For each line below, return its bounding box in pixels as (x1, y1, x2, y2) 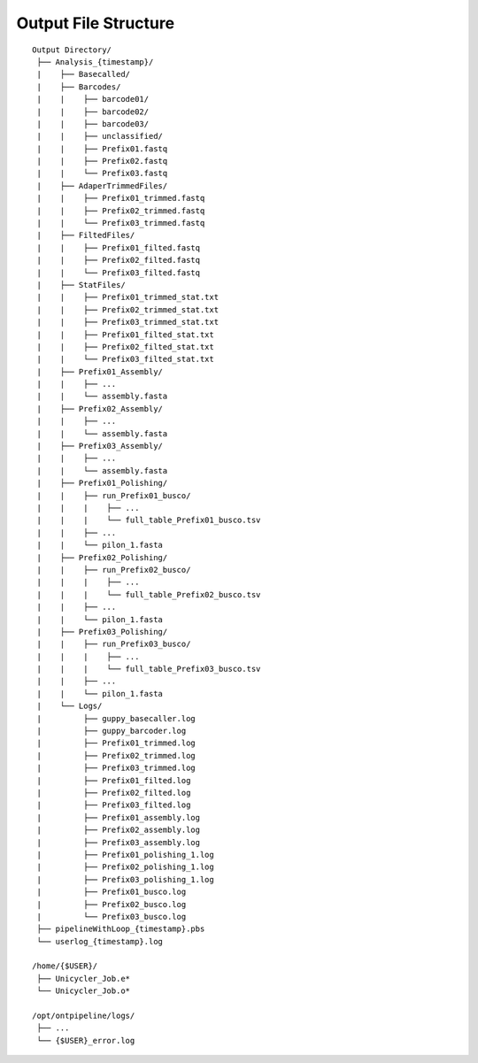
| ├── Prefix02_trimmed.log (36, 751, 197, 760)
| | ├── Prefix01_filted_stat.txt (36, 329, 214, 340)
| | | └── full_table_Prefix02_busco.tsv (36, 589, 261, 599)
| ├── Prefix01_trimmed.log (36, 738, 197, 748)
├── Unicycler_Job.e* (36, 974, 131, 983)
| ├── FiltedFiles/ (36, 230, 135, 241)
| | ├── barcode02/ (36, 106, 150, 117)
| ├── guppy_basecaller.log (36, 713, 197, 723)
